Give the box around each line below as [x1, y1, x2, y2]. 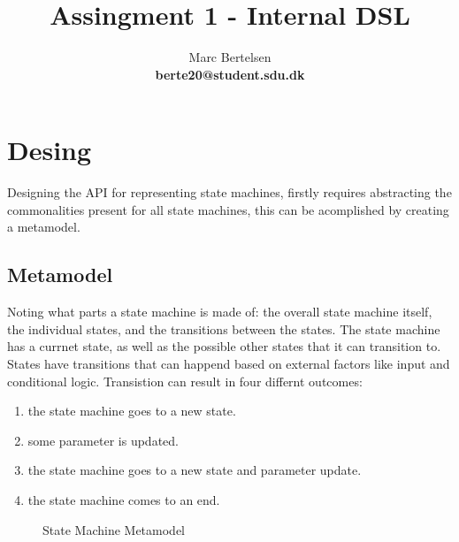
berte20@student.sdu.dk [155, 65, 305, 83]
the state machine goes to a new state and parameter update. [27, 461, 362, 479]
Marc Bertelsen [188, 48, 272, 66]
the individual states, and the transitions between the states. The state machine [7, 319, 440, 338]
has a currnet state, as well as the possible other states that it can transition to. [7, 337, 441, 355]
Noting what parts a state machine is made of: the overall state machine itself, [7, 302, 432, 321]
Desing [7, 132, 92, 168]
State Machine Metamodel [42, 520, 185, 538]
